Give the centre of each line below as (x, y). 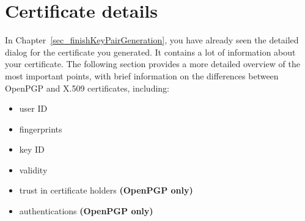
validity (33, 169)
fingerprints (41, 129)
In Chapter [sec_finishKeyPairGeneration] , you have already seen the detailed (152, 40)
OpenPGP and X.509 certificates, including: (87, 88)
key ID (32, 149)
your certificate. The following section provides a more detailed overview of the (152, 64)
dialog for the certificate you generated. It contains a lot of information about (150, 52)
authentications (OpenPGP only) (86, 211)
